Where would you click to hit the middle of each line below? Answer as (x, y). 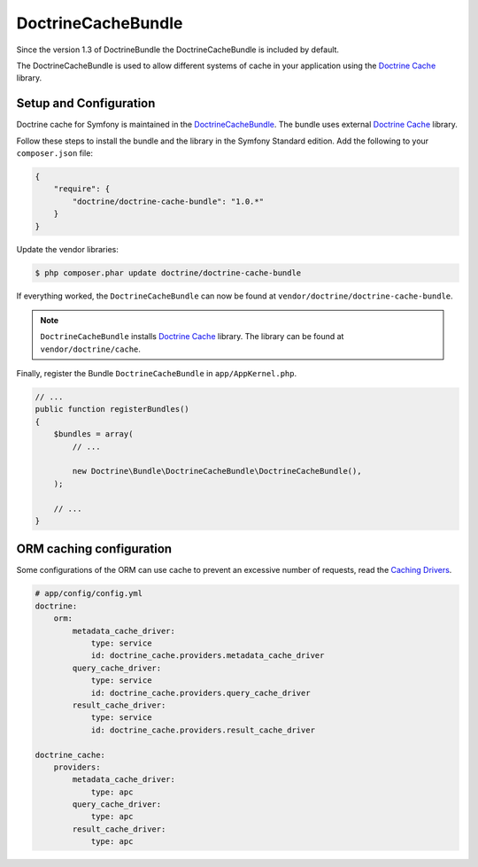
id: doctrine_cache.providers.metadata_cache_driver (208, 656)
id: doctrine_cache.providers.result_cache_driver (203, 730)
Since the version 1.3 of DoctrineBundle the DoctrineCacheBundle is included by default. (178, 50)
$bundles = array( (93, 434)
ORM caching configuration (94, 549)
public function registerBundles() (112, 409)
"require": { (82, 189)
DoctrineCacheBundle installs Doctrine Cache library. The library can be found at (192, 337)
